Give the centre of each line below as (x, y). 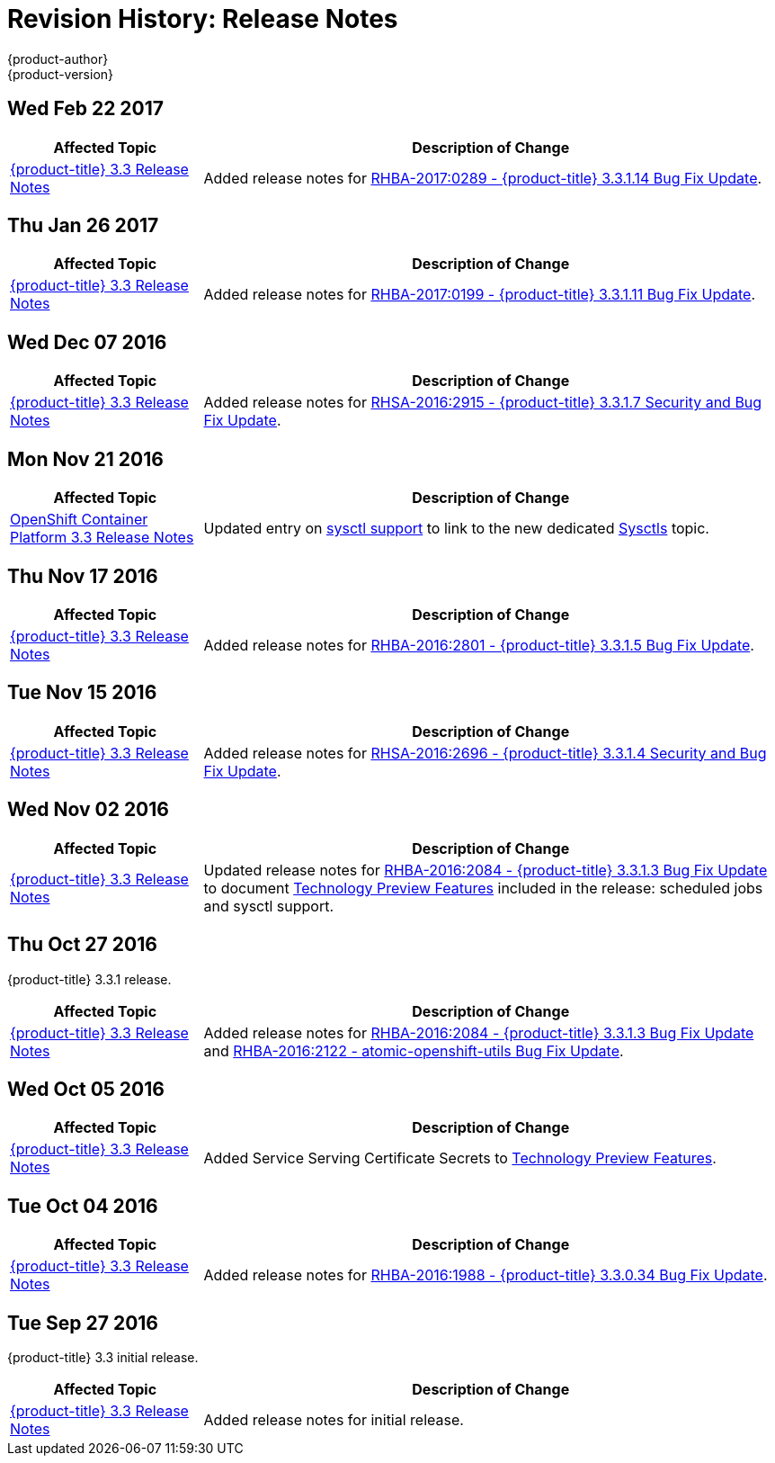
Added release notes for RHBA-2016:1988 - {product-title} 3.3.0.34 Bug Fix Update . (485, 1275)
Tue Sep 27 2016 (83, 1323)
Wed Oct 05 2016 (86, 1089)
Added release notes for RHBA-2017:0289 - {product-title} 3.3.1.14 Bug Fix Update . (483, 178)
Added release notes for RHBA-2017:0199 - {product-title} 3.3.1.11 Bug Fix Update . (480, 295)
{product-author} (58, 58)
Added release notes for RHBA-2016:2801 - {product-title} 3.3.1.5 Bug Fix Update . (479, 645)
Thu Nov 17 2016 (83, 576)
